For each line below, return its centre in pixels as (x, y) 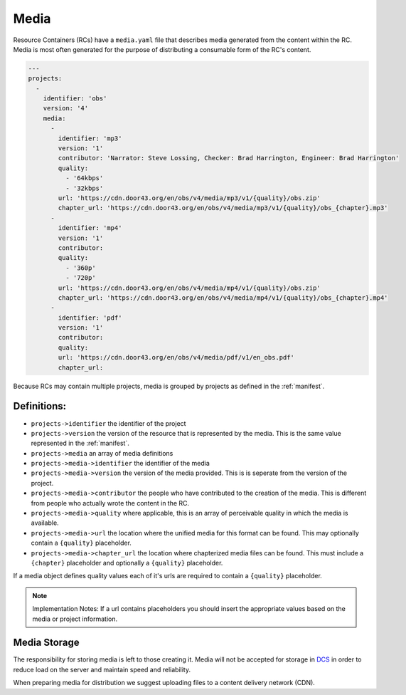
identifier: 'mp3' (90, 138)
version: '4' (66, 108)
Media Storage (46, 643)
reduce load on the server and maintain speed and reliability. (102, 669)
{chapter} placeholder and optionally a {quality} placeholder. (127, 563)
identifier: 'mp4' (90, 228)
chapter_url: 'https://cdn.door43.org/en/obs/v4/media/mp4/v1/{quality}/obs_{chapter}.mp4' (223, 298)
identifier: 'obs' (75, 99)
